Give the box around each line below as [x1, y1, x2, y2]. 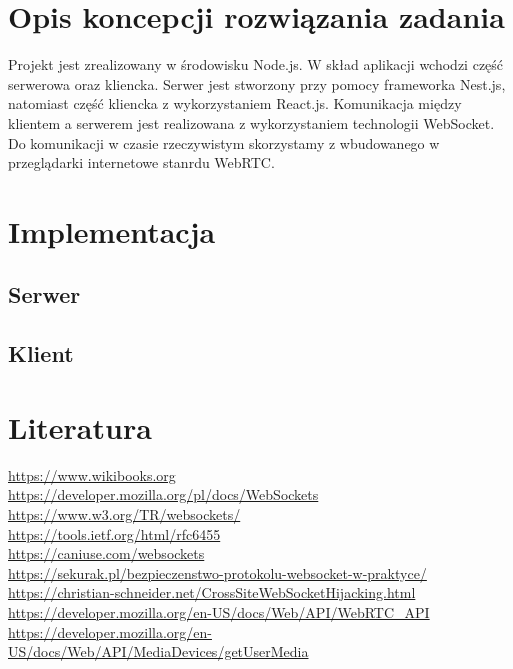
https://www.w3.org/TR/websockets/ [8, 503, 241, 524]
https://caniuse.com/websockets [8, 543, 205, 564]
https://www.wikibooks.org [8, 464, 176, 485]
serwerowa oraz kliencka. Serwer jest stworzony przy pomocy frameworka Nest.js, [8, 73, 506, 94]
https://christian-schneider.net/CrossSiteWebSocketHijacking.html [8, 582, 416, 603]
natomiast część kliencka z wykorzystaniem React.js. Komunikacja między [8, 93, 462, 114]
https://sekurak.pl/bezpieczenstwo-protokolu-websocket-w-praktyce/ [8, 562, 427, 583]
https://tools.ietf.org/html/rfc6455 [8, 523, 221, 544]
